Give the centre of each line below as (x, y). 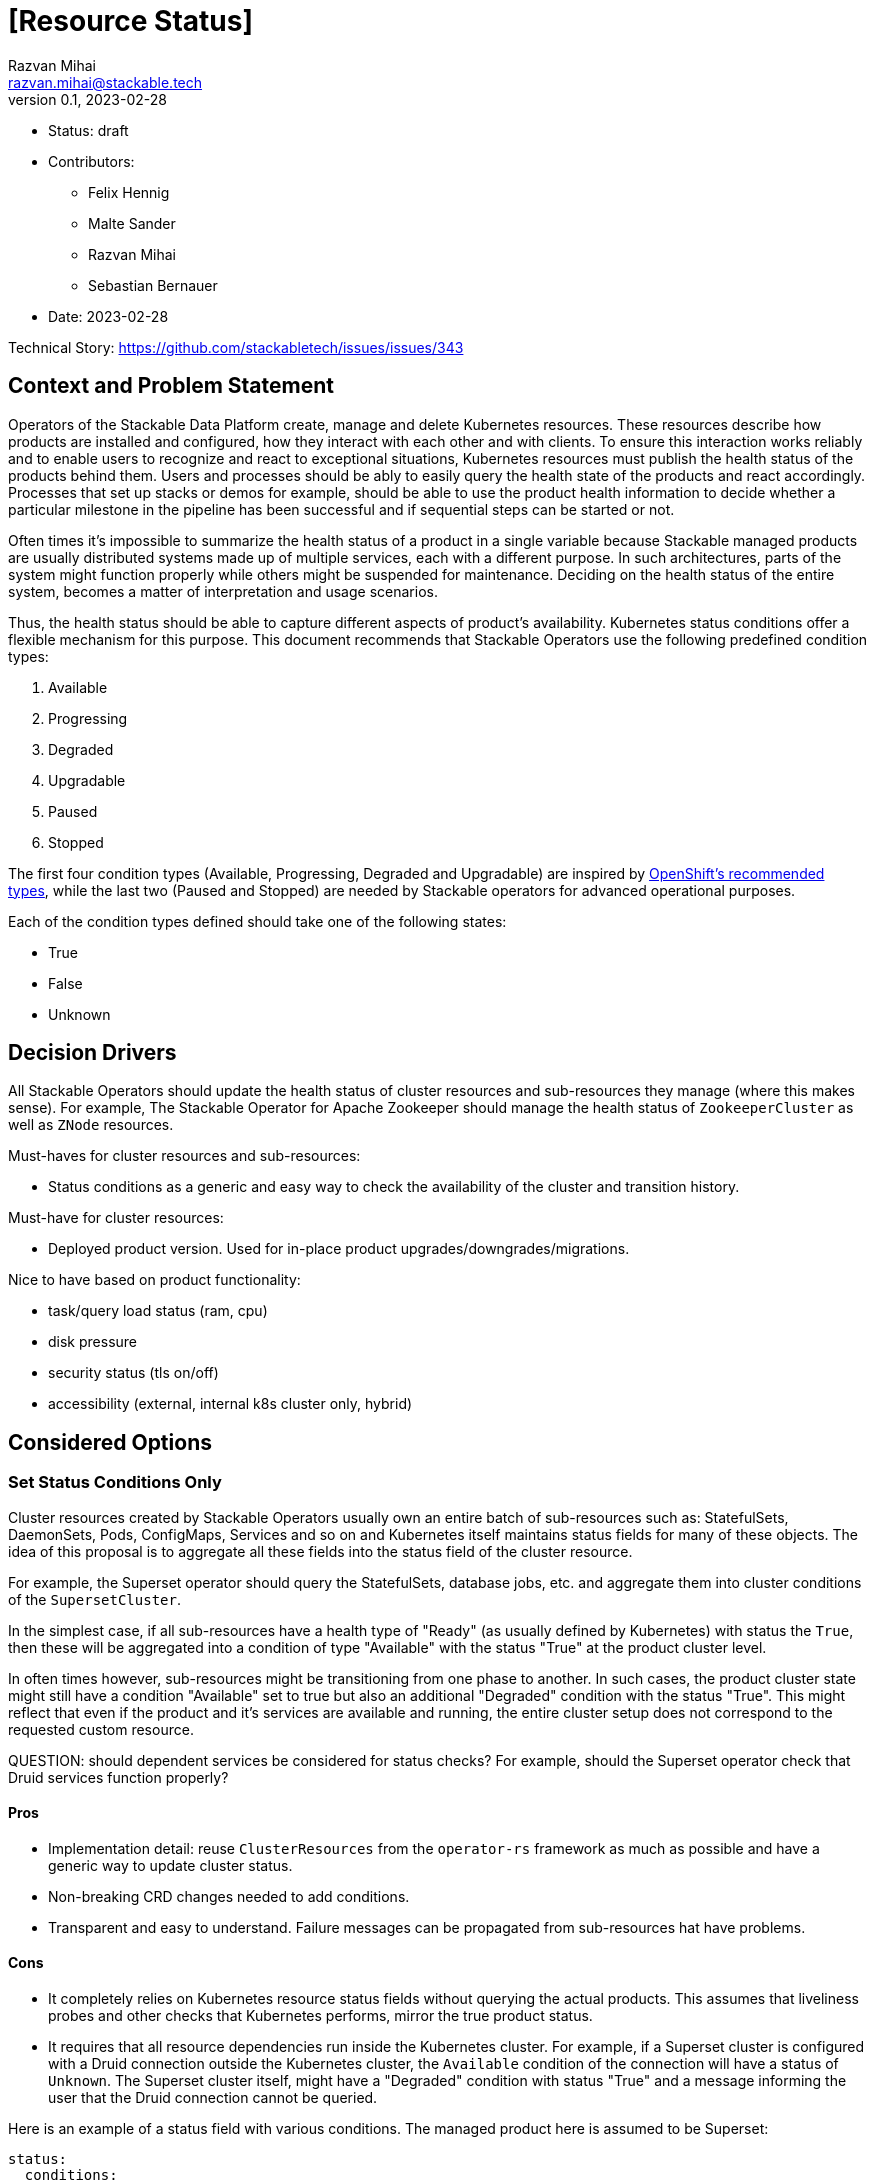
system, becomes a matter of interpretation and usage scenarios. (223, 591)
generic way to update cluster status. (170, 1865)
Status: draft (88, 130)
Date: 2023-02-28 (108, 316)
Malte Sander (132, 223)
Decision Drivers (92, 1053)
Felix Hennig (129, 192)
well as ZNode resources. (91, 1125)
